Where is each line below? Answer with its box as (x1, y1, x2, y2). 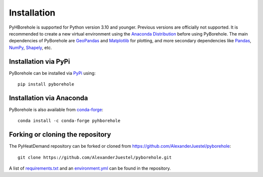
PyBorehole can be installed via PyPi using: (9, 70, 96, 76)
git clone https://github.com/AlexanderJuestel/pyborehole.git (18, 155, 172, 160)
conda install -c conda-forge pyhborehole (18, 118, 121, 124)
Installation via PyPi (9, 57, 70, 66)
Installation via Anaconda (9, 94, 88, 102)
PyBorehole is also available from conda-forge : (9, 106, 103, 112)
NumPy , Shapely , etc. (9, 44, 52, 51)
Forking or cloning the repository (9, 130, 112, 139)
